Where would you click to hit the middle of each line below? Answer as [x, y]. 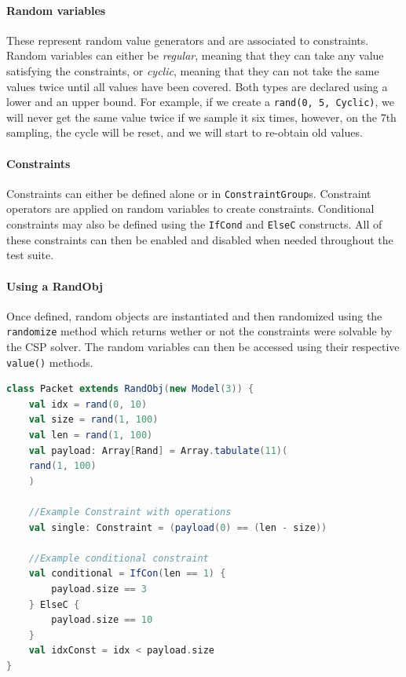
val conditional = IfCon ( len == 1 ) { [127, 574]
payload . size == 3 [99, 589]
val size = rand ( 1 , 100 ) [93, 420]
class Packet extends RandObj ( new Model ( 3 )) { [130, 389]
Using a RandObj [55, 285]
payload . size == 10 [102, 620]
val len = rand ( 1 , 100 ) [91, 435]
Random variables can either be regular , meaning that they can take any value [195, 55]
